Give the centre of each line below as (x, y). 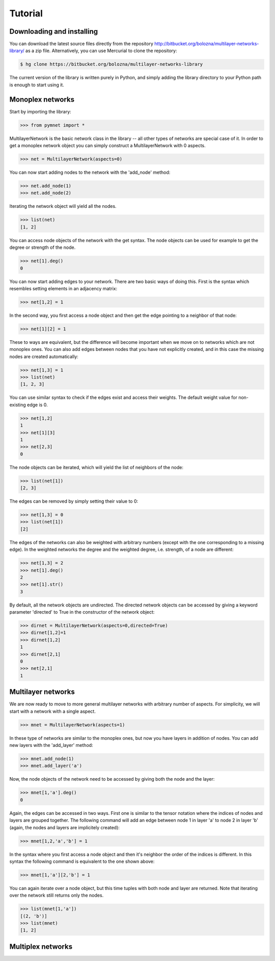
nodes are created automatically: (44, 356)
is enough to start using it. (37, 85)
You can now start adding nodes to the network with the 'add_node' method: (90, 172)
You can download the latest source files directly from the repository (81, 44)
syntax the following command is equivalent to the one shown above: (82, 861)
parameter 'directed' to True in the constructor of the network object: (82, 612)
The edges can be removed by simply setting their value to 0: (74, 501)
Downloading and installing (54, 31)
